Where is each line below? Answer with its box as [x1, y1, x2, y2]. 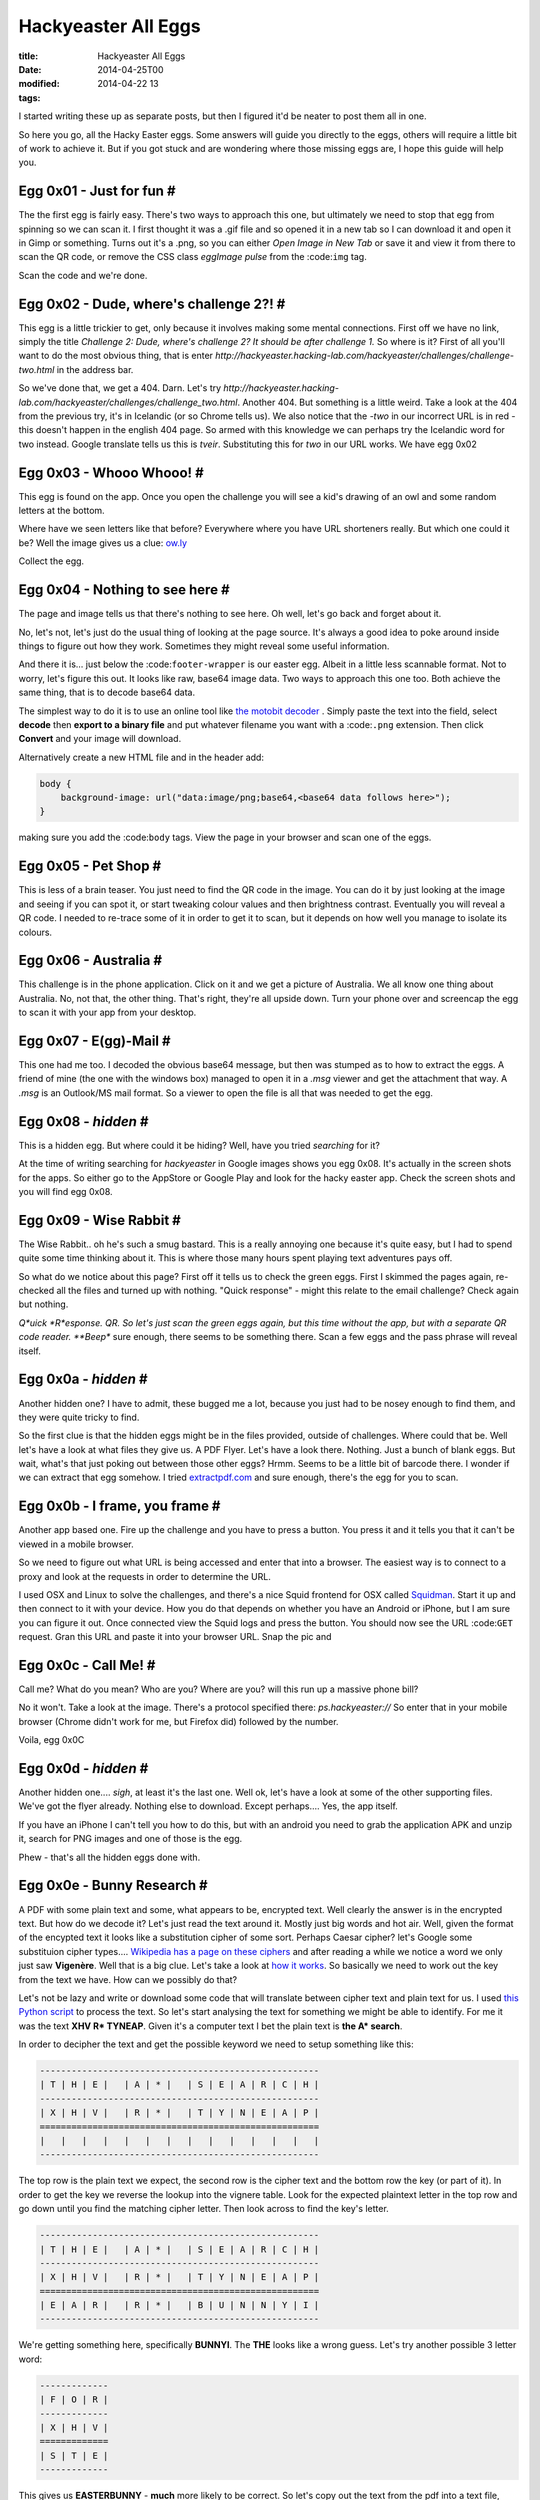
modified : [18, 78, 60, 90]
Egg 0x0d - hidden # [18, 1760, 149, 1777]
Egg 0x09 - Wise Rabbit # [18, 1211, 182, 1229]
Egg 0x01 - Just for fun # [18, 183, 176, 200]
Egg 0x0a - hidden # [18, 1371, 149, 1388]
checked [18, 1285, 55, 1297]
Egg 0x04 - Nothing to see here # [18, 581, 230, 599]
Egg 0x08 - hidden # [18, 1113, 149, 1130]
